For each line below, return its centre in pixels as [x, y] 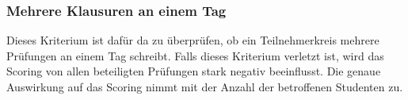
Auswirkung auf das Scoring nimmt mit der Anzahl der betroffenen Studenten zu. [205, 87]
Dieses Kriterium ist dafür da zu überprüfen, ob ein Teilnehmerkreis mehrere [193, 40]
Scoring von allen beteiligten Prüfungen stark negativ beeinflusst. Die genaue [194, 71]
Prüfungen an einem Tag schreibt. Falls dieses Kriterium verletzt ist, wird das [195, 55]
